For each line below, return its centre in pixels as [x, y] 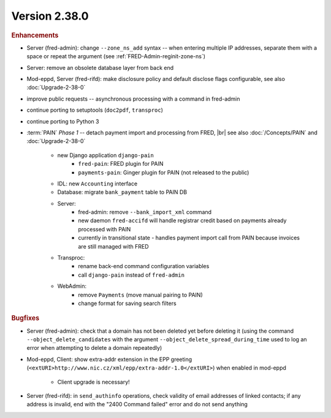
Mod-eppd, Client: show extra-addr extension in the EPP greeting [109, 359]
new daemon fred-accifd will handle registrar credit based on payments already [182, 220]
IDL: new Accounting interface [97, 184]
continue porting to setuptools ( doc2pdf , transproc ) [95, 110]
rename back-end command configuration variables [144, 266]
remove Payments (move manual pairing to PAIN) [141, 295]
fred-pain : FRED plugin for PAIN [121, 164]
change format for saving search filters [127, 303]
